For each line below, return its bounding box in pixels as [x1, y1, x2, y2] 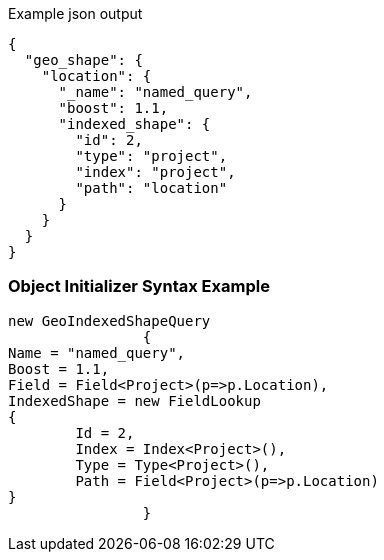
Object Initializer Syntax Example [8, 276, 270, 297]
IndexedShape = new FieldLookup [8, 392, 261, 409]
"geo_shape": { [24, 52, 143, 68]
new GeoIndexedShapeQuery [8, 312, 211, 329]
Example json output [8, 5, 143, 22]
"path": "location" [75, 180, 228, 196]
